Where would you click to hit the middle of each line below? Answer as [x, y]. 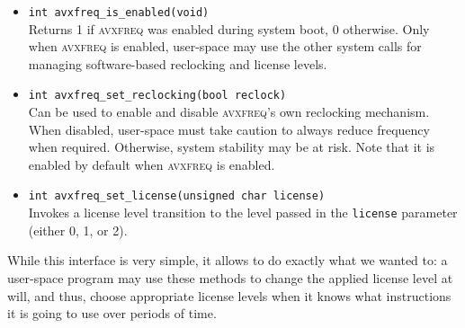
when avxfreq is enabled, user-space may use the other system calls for [225, 46]
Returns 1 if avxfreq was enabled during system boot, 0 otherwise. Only [229, 28]
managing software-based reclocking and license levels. [178, 63]
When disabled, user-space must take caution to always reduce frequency [229, 129]
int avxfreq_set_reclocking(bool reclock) [157, 96]
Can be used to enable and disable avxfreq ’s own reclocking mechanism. [229, 112]
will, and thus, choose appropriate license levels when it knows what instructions [229, 295]
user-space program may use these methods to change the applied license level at [230, 277]
